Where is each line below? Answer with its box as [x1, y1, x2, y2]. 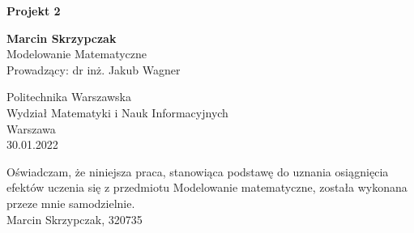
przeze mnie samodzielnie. [6, 194, 135, 211]
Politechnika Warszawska [6, 88, 131, 105]
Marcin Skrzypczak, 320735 [6, 210, 143, 227]
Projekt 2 [6, 2, 61, 19]
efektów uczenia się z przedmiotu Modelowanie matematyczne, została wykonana [6, 179, 408, 196]
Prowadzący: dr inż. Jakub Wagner [6, 61, 181, 78]
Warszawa [6, 120, 56, 137]
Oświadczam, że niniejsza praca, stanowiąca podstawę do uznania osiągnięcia [6, 163, 389, 180]
